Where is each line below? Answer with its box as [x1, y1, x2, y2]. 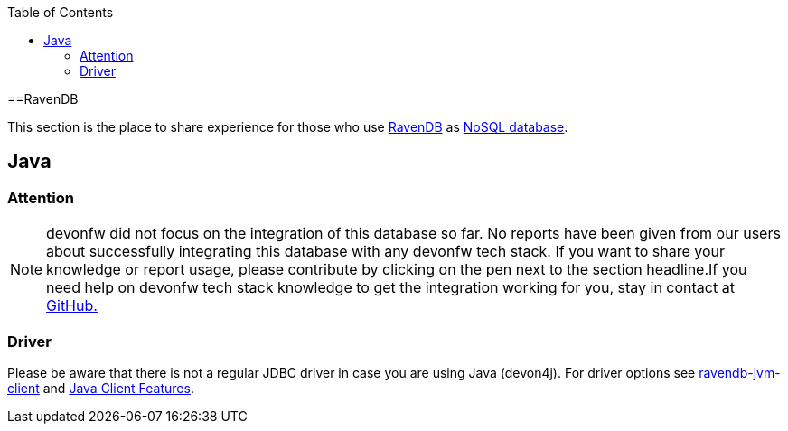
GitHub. [46, 296, 98, 315]
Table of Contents [7, 5, 114, 20]
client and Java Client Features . [7, 379, 194, 396]
